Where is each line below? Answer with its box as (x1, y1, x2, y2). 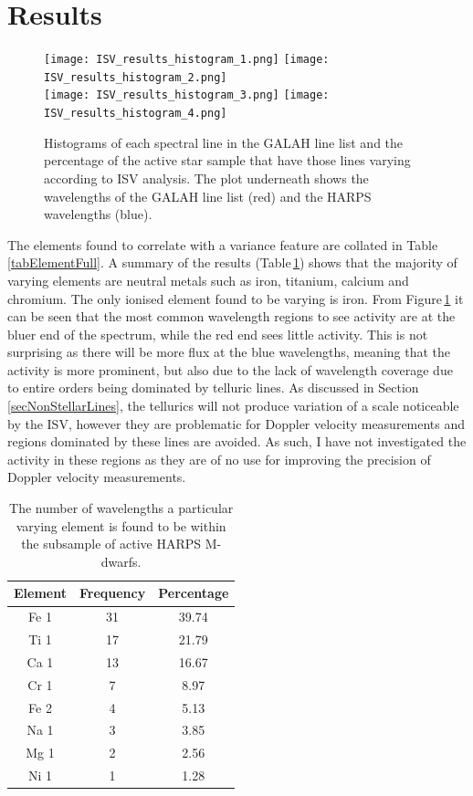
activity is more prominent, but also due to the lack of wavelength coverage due (7, 360, 453, 379)
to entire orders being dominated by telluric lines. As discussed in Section (7, 378, 419, 397)
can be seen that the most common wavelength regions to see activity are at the (7, 307, 456, 326)
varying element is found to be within (16, 516, 226, 535)
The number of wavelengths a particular (9, 498, 234, 518)
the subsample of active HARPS (21, 534, 202, 553)
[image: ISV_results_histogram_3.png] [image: (44, 89, 330, 102)
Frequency (79, 583, 146, 602)
